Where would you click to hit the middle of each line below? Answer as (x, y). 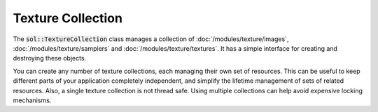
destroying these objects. (50, 58)
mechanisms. (32, 100)
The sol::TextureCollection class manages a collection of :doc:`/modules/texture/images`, (151, 39)
